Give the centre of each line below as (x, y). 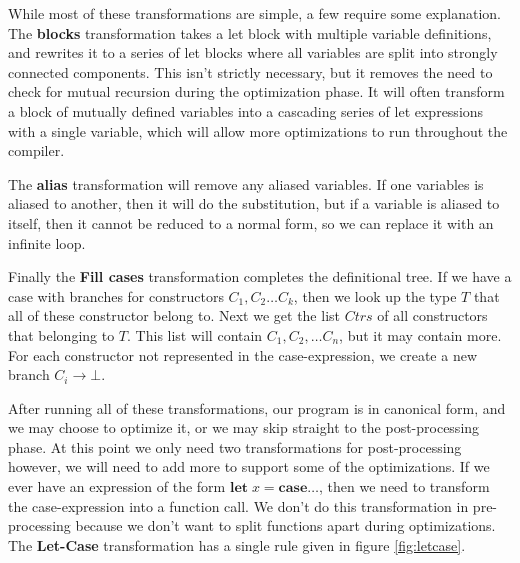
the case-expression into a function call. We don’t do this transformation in (238, 505)
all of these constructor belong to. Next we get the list (174, 315)
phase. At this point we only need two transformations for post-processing (235, 446)
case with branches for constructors (116, 295)
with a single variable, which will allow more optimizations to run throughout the (258, 130)
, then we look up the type (375, 295)
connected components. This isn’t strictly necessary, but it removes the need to (250, 71)
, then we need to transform (404, 486)
